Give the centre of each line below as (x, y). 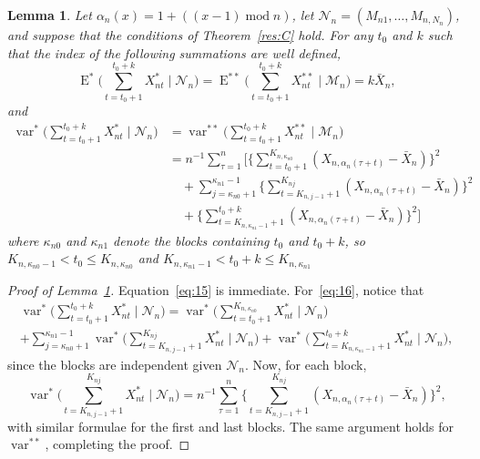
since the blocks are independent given (115, 364)
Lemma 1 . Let (50, 15)
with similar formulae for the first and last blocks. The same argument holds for (230, 426)
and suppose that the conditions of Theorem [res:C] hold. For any (190, 35)
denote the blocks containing (191, 240)
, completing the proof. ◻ (117, 444)
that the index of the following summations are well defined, (174, 52)
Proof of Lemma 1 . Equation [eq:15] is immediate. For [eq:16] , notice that (216, 290)
